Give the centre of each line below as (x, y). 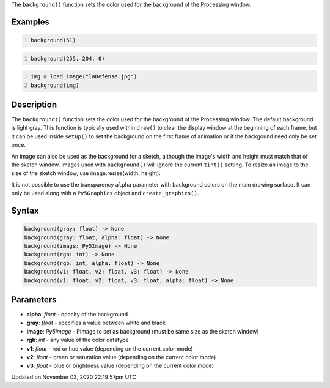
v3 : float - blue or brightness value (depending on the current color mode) (120, 366)
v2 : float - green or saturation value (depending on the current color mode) (121, 357)
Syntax (25, 210)
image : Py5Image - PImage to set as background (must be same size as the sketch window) (143, 331)
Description (34, 104)
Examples (31, 22)
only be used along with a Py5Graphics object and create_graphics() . (105, 193)
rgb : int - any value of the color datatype (78, 340)
